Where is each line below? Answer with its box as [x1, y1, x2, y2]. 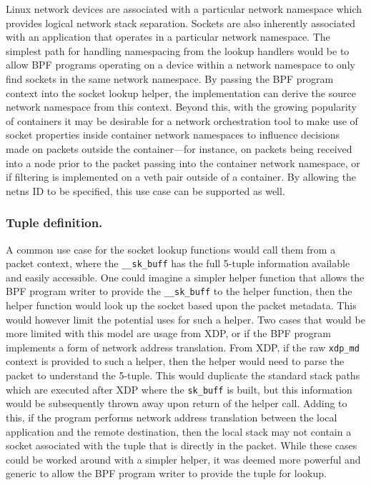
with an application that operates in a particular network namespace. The [6, 29, 330, 44]
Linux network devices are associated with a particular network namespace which [6, 1, 362, 16]
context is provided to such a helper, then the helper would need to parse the [6, 354, 345, 369]
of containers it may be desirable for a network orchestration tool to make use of [6, 113, 358, 128]
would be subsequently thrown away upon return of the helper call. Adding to [6, 396, 347, 411]
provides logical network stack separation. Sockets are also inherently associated [6, 15, 356, 30]
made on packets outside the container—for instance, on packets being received [6, 141, 352, 156]
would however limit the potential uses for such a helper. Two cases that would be [6, 311, 365, 326]
